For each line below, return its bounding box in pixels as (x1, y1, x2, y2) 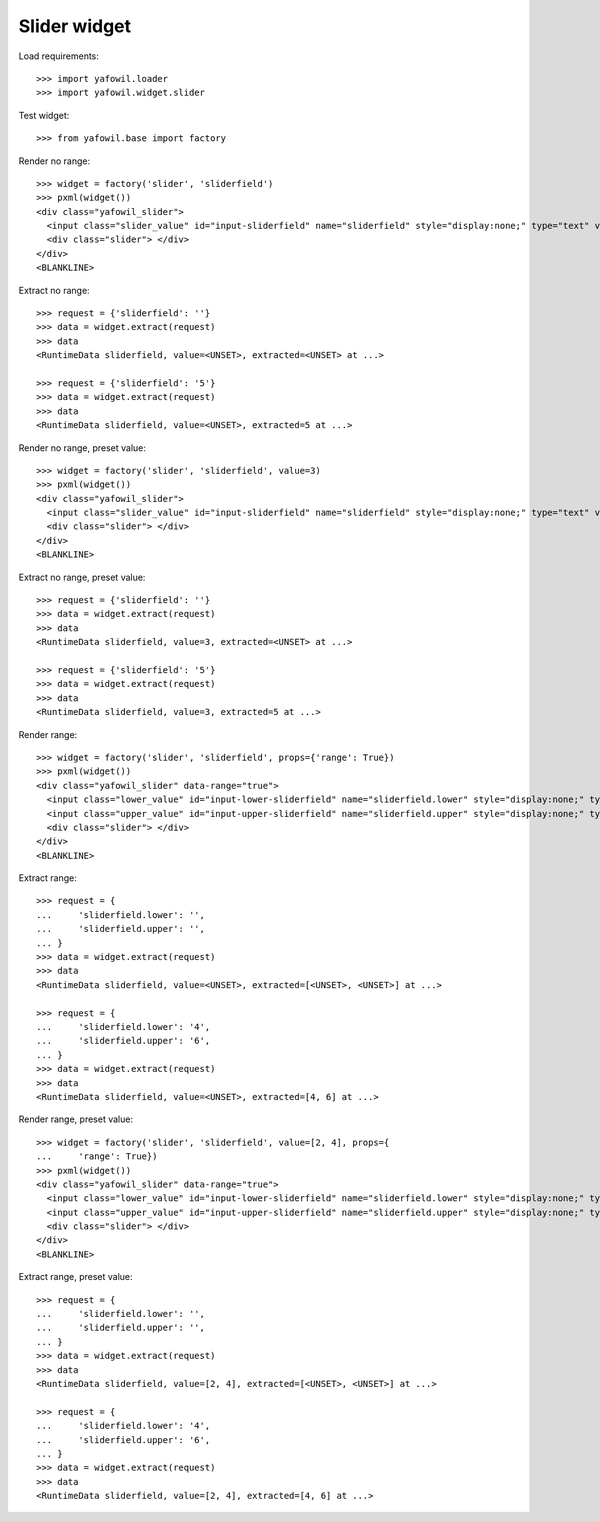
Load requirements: (18, 50, 100, 62)
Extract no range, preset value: (18, 571, 146, 583)
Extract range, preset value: (18, 1271, 134, 1283)
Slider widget (18, 15, 132, 37)
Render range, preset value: (18, 1113, 134, 1125)
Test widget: (18, 109, 70, 121)
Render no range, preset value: (18, 441, 147, 454)
